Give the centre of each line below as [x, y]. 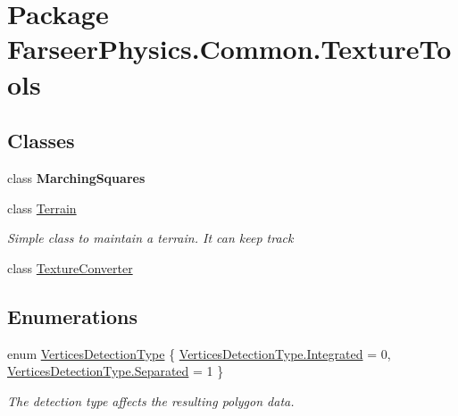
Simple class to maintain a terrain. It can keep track [150, 238]
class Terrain [42, 208]
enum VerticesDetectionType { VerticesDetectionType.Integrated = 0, [199, 353]
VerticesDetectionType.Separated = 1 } [116, 371]
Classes [41, 141]
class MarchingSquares [76, 177]
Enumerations [73, 316]
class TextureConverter [70, 267]
